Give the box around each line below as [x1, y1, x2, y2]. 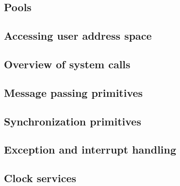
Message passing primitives [4, 85, 143, 100]
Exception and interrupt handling [4, 142, 177, 157]
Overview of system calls [4, 56, 131, 71]
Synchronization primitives [4, 113, 141, 128]
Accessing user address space [4, 28, 152, 43]
